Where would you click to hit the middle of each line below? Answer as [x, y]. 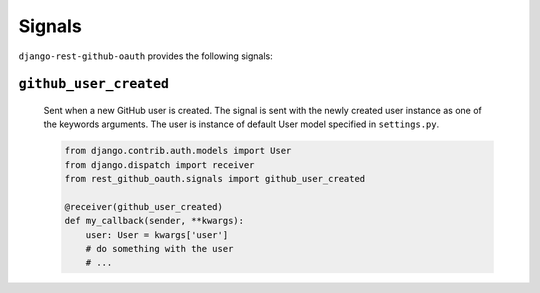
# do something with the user [159, 249]
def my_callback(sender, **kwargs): [154, 221]
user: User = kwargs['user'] [157, 234]
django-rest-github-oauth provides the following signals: [146, 56]
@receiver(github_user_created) [144, 206]
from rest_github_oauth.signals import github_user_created [215, 179]
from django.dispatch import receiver [159, 164]
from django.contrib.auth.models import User [178, 151]
